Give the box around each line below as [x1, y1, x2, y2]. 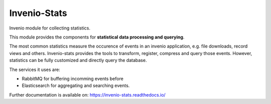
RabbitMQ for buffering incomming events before [22, 75, 124, 81]
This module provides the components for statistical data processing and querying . [9, 34, 185, 40]
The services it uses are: [9, 66, 60, 72]
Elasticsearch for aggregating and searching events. [22, 82, 130, 88]
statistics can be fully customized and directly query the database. [9, 57, 147, 63]
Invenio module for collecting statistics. [9, 25, 90, 31]
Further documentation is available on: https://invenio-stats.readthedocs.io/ [9, 91, 166, 97]
